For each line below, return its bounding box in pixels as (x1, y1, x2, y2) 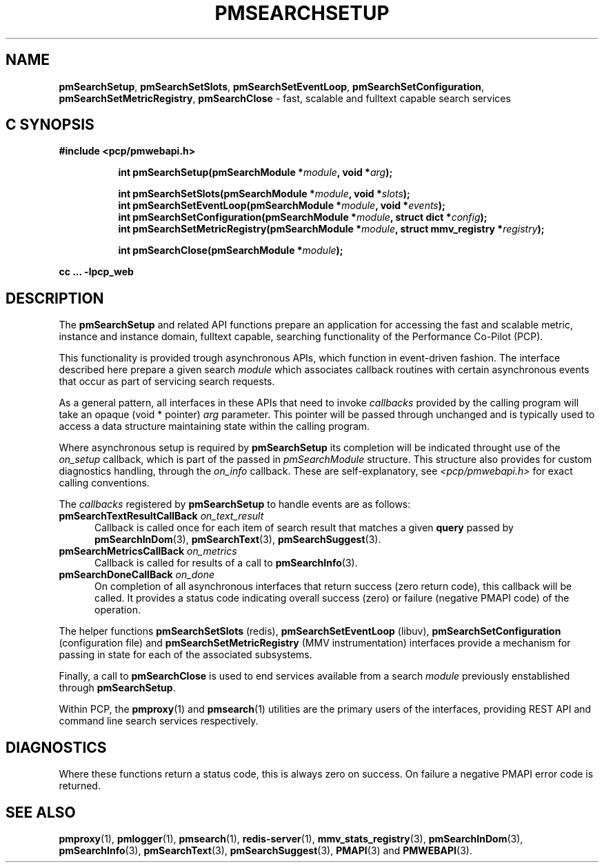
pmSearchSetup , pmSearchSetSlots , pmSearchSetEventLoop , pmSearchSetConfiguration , (59, 80, 485, 92)
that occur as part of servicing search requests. (59, 375, 275, 388)
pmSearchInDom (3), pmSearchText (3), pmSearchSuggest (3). (94, 533, 381, 546)
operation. (94, 604, 141, 616)
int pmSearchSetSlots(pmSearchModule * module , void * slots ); (118, 188, 410, 200)
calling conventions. (59, 477, 150, 489)
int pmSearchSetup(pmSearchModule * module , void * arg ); (118, 166, 393, 179)
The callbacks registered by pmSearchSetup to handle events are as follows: (59, 498, 411, 511)
